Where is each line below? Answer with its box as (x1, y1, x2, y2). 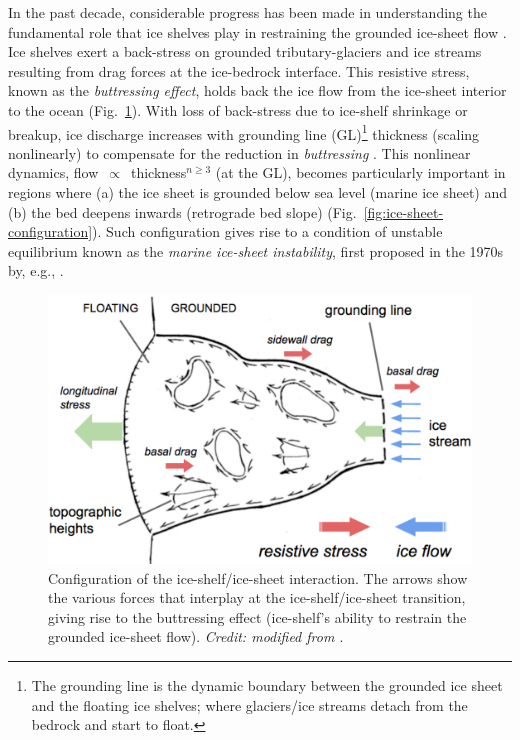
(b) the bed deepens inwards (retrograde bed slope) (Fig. (8, 201, 357, 222)
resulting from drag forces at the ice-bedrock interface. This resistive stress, (8, 60, 470, 81)
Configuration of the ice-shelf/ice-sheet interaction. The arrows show (48, 567, 468, 588)
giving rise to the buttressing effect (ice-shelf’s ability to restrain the (48, 606, 467, 627)
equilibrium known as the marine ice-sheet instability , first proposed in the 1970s (8, 240, 504, 261)
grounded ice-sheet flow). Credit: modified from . (48, 626, 344, 647)
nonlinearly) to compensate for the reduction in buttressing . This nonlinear (8, 142, 471, 163)
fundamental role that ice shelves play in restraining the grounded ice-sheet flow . (8, 21, 507, 42)
